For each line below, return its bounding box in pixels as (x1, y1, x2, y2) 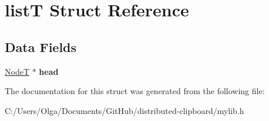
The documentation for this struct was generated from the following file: (5, 85, 265, 97)
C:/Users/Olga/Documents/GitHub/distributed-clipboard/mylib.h (5, 104, 244, 116)
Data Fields (5, 37, 77, 56)
